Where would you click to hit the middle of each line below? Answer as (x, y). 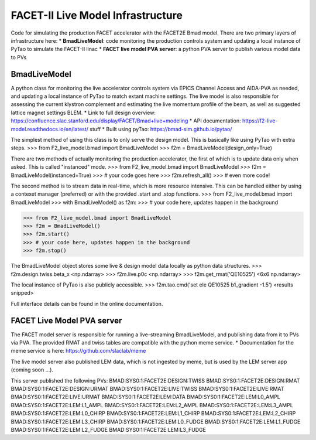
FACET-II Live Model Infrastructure (97, 15)
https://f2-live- (260, 121)
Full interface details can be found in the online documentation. (87, 303)
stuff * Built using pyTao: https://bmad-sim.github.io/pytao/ (161, 129)
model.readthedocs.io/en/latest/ (50, 129)
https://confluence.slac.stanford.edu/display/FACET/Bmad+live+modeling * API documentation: (126, 121)
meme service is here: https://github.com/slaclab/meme (78, 351)
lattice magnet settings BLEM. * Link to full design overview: (83, 112)
